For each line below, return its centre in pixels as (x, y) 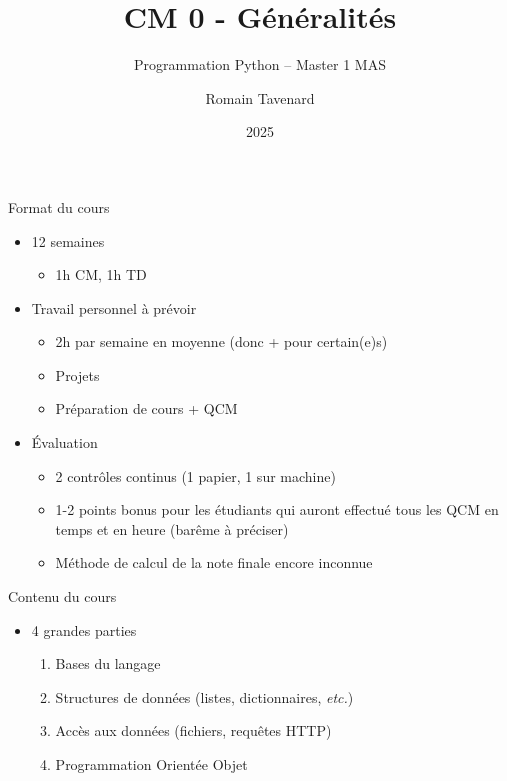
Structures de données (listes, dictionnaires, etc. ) (204, 696)
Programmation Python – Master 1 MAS (260, 64)
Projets (77, 374)
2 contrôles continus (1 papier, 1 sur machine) (195, 475)
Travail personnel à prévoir (114, 307)
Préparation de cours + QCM (146, 408)
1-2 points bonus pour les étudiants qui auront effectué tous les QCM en (277, 509)
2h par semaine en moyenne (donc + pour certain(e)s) (221, 341)
